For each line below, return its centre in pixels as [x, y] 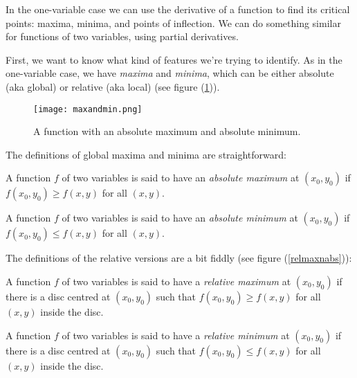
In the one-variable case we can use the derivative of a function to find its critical [178, 9]
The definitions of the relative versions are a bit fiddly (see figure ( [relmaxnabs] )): [179, 258]
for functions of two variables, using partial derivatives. [122, 36]
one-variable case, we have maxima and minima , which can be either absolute [170, 73]
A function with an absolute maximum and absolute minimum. [167, 131]
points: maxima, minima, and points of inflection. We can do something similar [173, 22]
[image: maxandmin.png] [88, 109]
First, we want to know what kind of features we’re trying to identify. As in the [174, 59]
